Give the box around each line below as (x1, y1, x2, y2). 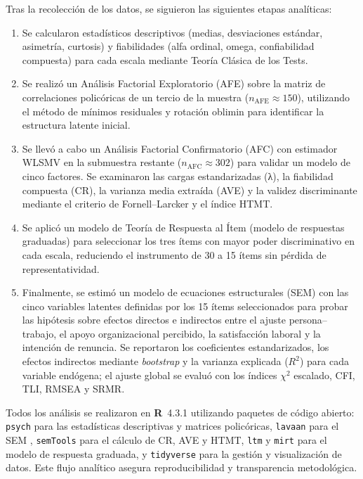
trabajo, (22, 326, 57, 340)
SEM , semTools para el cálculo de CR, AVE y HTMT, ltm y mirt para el (6, 433, 327, 447)
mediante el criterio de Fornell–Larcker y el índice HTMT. (22, 196, 273, 211)
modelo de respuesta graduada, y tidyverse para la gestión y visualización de (6, 446, 342, 461)
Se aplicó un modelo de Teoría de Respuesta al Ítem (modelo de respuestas (22, 219, 345, 234)
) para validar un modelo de (230, 155, 351, 170)
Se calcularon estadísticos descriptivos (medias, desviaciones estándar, (22, 25, 323, 39)
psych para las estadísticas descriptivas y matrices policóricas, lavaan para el (6, 419, 339, 433)
